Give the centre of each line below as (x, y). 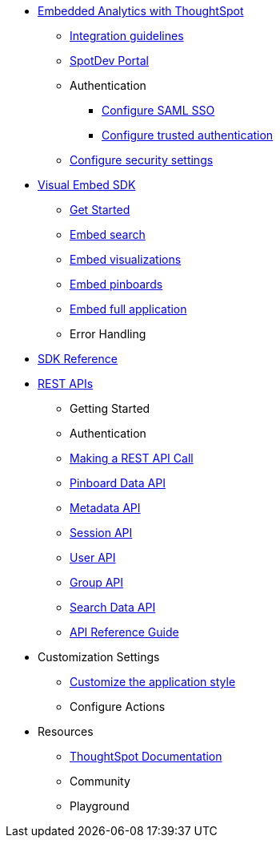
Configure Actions (118, 707)
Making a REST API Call (132, 458)
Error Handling (108, 334)
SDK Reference (78, 359)
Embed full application (128, 309)
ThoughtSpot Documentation (146, 756)
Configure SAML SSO (158, 110)
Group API (97, 582)
